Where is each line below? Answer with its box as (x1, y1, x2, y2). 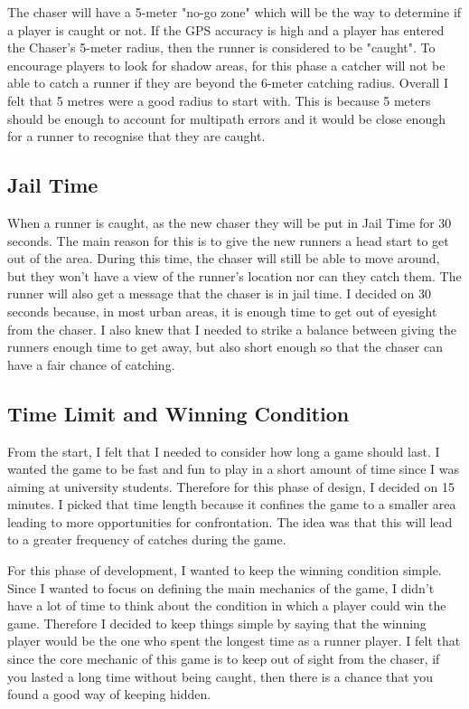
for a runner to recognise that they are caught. (7, 127, 266, 146)
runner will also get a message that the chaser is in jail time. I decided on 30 (7, 284, 432, 303)
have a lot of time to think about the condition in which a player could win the (7, 596, 446, 615)
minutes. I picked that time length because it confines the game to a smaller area (7, 495, 456, 514)
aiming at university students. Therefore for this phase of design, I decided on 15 (7, 477, 455, 496)
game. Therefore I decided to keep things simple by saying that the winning (7, 613, 427, 632)
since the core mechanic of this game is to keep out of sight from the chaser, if (7, 649, 440, 668)
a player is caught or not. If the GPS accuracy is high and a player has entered (7, 20, 445, 39)
